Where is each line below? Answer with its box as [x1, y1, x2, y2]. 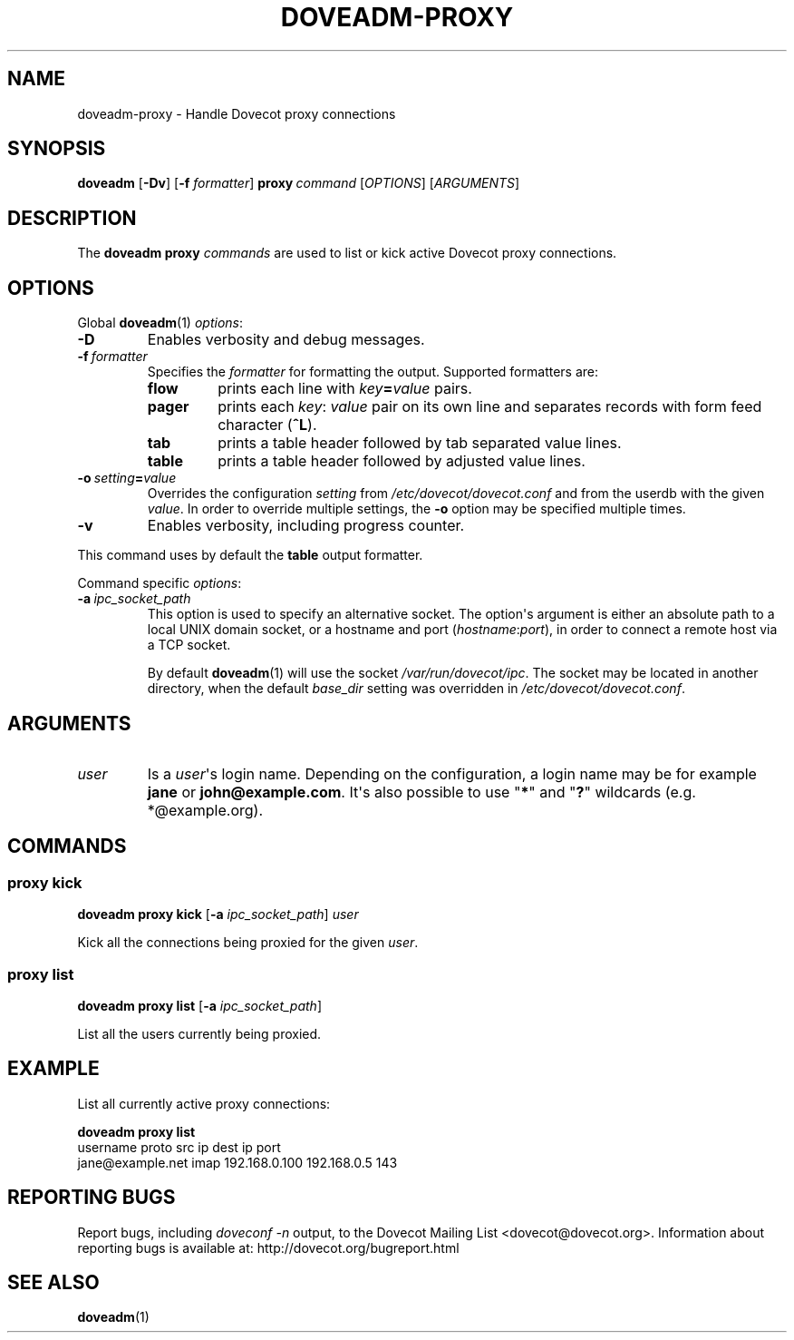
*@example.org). [147, 800, 263, 819]
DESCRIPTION [7, 206, 137, 230]
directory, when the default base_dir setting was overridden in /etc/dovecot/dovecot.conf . [147, 680, 685, 697]
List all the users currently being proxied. [77, 1025, 322, 1042]
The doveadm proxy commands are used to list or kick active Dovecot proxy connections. [77, 245, 617, 261]
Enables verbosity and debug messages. [147, 330, 425, 349]
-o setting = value [77, 470, 177, 486]
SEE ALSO [7, 1271, 100, 1295]
